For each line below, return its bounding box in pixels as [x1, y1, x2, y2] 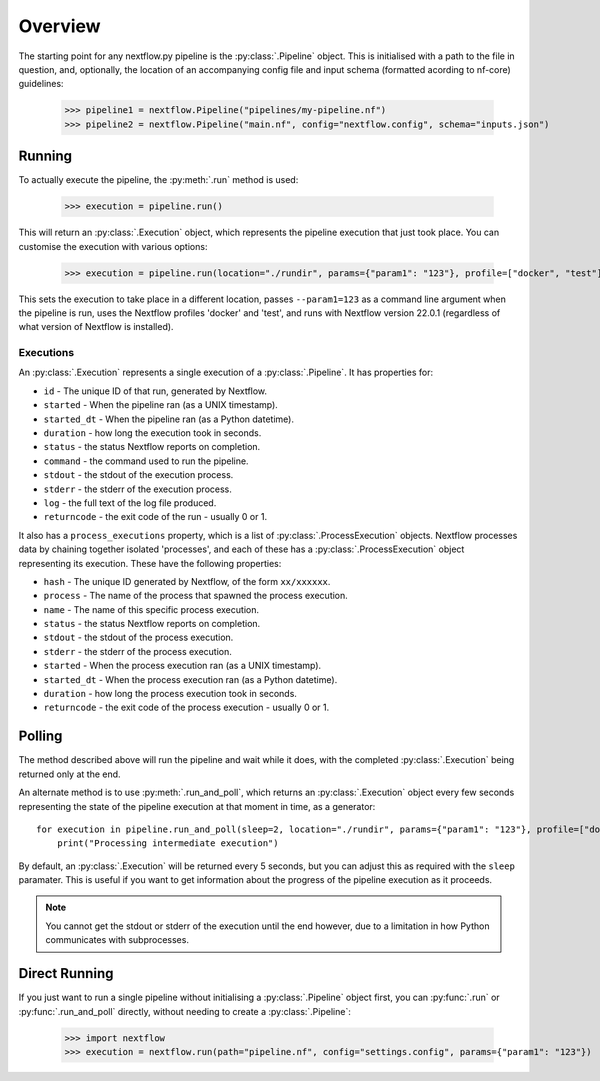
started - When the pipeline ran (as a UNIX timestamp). [43, 399, 279, 411]
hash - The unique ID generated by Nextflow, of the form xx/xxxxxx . [43, 575, 331, 587]
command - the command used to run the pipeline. [43, 455, 249, 467]
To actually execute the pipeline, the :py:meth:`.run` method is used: [18, 174, 299, 186]
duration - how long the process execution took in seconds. [43, 688, 297, 700]
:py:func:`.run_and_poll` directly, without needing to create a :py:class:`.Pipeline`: [18, 1005, 352, 1017]
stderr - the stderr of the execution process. [43, 483, 232, 495]
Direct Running [18, 965, 114, 982]
